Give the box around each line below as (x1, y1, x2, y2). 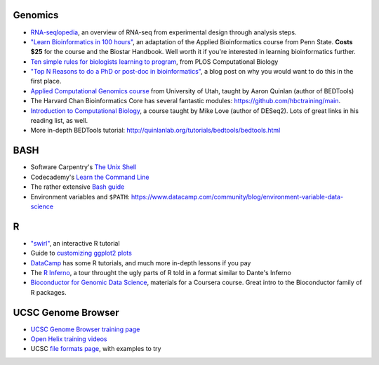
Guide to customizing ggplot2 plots (30, 249, 133, 258)
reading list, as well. (30, 117, 88, 125)
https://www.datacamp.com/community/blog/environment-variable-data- (131, 192, 344, 201)
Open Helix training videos (30, 335, 107, 343)
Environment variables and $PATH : (30, 192, 130, 201)
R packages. (30, 288, 67, 296)
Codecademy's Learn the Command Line (30, 173, 149, 181)
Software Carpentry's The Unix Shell (30, 163, 137, 171)
